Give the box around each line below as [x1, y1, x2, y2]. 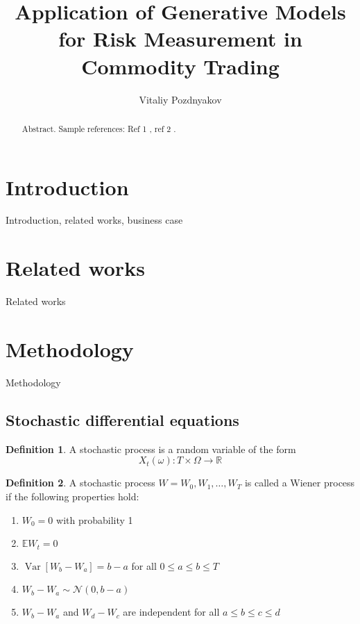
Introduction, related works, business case [6, 213, 183, 227]
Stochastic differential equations [6, 409, 239, 430]
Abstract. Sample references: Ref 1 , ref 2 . [22, 122, 176, 134]
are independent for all [123, 605, 220, 619]
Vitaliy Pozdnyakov [139, 92, 222, 106]
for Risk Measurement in [58, 24, 302, 53]
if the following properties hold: [6, 488, 139, 503]
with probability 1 [56, 512, 133, 527]
